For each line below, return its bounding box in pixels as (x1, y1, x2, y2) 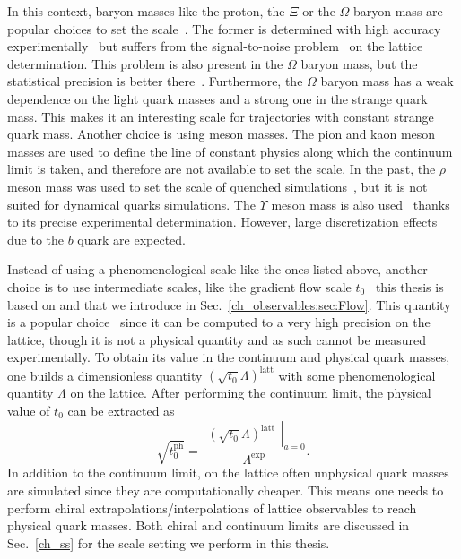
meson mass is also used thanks (271, 194, 450, 213)
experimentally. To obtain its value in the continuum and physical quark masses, (7, 348, 450, 366)
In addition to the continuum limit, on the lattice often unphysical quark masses (7, 463, 449, 482)
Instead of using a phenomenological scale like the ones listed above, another (7, 260, 428, 279)
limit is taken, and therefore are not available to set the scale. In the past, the (7, 159, 436, 178)
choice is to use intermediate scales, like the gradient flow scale (7, 277, 352, 296)
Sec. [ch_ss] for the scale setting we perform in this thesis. (7, 533, 330, 552)
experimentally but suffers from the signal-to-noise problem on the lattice (7, 37, 423, 56)
